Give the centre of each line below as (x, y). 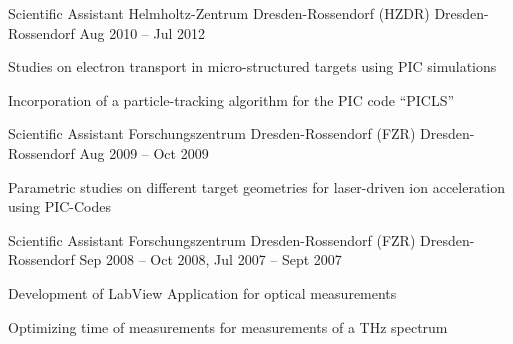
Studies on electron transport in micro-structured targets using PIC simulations (252, 66)
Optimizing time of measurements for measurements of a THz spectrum (228, 326)
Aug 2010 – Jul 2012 (142, 32)
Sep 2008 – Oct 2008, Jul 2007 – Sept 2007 (210, 259)
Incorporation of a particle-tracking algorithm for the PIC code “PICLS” (231, 99)
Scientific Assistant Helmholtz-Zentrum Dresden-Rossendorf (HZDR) (219, 13)
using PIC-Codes (60, 206)
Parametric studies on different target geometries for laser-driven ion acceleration (257, 186)
